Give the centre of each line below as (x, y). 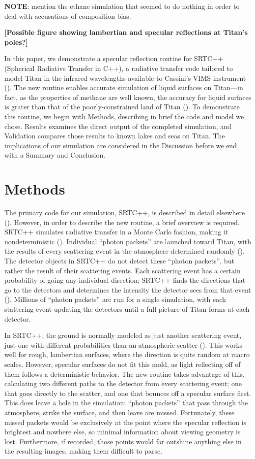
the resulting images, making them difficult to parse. (84, 451)
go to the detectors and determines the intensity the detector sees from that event (128, 289)
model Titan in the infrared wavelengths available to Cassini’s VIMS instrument (125, 78)
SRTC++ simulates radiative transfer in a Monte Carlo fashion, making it (116, 232)
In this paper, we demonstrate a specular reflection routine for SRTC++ (114, 58)
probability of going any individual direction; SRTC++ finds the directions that (125, 280)
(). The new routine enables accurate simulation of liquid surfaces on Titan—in (124, 87)
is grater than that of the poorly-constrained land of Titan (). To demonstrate (122, 107)
